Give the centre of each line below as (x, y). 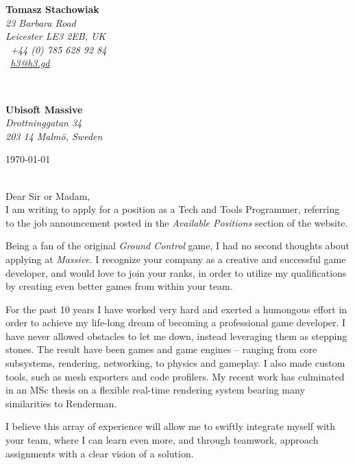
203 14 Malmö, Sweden (54, 136)
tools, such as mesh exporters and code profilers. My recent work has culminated (175, 376)
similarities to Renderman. (61, 403)
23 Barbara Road (41, 22)
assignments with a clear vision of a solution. (100, 453)
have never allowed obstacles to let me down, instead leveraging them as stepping (176, 336)
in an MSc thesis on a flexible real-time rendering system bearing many (155, 390)
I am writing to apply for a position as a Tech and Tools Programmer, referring (173, 209)
